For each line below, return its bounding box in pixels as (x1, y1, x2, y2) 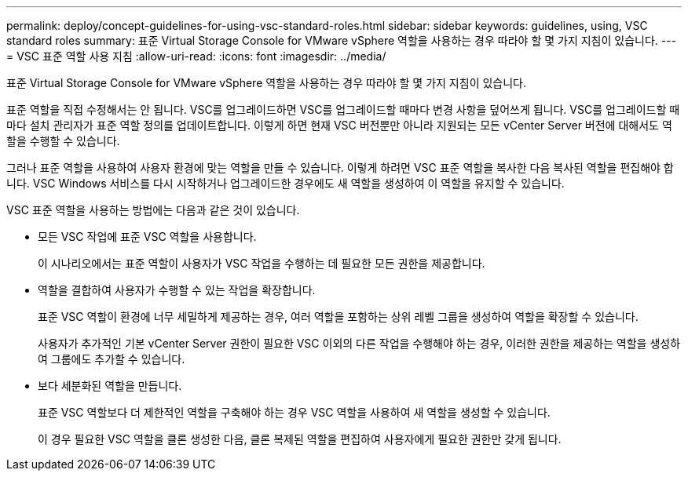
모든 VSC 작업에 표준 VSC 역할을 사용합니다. (38, 230, 257, 243)
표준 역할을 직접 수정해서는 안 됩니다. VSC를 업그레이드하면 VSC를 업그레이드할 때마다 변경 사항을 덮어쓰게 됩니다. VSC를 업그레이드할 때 (6, 103, 680, 116)
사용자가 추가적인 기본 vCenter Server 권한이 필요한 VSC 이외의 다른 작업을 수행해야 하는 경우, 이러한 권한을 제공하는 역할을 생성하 (38, 337, 681, 350)
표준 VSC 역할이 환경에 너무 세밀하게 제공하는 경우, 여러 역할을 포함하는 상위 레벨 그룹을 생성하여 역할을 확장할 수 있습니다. (38, 310, 639, 323)
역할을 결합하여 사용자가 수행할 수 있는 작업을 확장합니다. (38, 283, 316, 297)
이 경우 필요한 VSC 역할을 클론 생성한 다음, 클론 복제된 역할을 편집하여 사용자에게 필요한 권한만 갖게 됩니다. (38, 432, 562, 446)
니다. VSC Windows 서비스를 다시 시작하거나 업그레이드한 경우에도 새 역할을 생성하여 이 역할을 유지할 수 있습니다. (6, 177, 565, 190)
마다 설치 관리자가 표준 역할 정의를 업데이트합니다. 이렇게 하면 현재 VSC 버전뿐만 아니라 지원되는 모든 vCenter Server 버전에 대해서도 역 (6, 118, 672, 132)
